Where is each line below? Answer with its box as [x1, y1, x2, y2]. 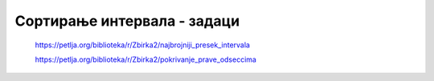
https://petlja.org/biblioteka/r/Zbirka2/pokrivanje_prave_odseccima [35, 55, 257, 64]
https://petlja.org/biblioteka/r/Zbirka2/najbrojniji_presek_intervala [35, 40, 251, 50]
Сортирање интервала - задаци [14, 12, 240, 30]
